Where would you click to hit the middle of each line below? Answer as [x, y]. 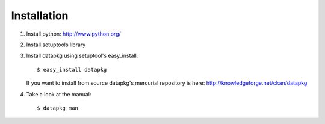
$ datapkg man [57, 108]
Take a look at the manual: [59, 94]
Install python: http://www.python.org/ [74, 34]
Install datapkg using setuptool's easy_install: [82, 56]
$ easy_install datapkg [72, 70]
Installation [40, 16]
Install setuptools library [56, 45]
